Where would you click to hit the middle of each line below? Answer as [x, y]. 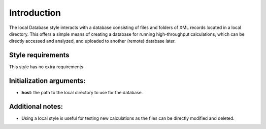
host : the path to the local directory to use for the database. [82, 93]
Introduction [35, 13]
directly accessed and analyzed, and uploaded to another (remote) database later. [92, 41]
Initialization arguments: [47, 81]
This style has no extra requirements [46, 67]
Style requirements [39, 55]
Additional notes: [36, 106]
